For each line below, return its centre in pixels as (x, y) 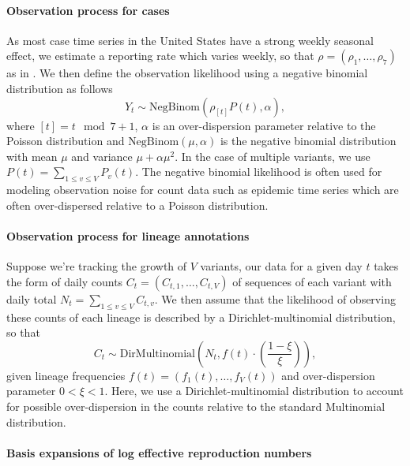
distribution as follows (60, 88)
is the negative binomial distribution (308, 141)
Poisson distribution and (66, 141)
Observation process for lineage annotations (128, 235)
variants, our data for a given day (281, 266)
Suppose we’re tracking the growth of (97, 266)
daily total (32, 298)
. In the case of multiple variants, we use (273, 156)
